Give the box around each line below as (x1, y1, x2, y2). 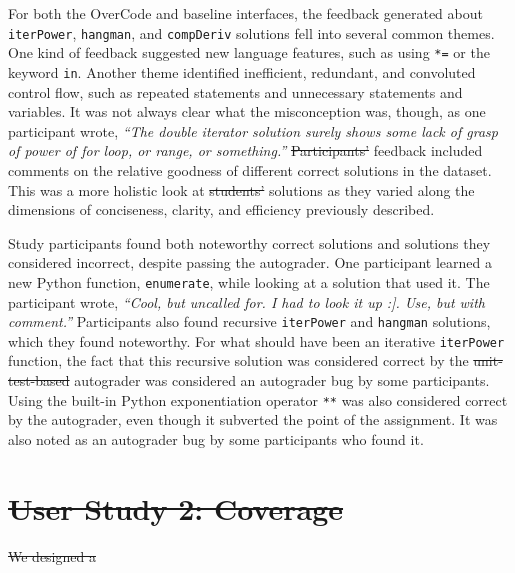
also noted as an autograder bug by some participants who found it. (8, 428, 424, 449)
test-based (8, 370, 70, 391)
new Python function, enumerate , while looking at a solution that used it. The (8, 271, 490, 292)
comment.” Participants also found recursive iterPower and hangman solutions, (8, 311, 491, 332)
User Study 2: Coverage (8, 487, 344, 528)
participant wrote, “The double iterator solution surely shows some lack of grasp (8, 120, 498, 141)
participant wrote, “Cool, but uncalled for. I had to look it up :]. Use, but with (8, 291, 485, 312)
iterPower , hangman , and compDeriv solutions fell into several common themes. (8, 22, 495, 43)
